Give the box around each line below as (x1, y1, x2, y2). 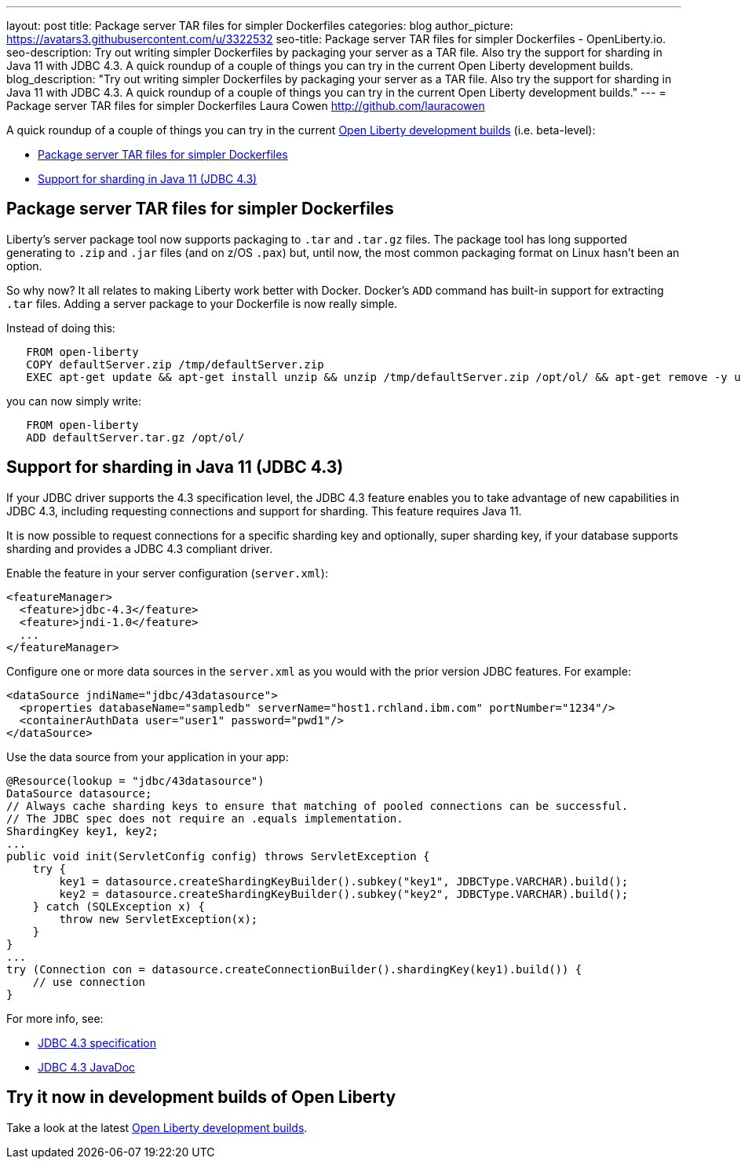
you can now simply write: (6, 394, 141, 408)
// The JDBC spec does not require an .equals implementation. (6, 811, 403, 825)
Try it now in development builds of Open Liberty (6, 1087, 396, 1108)
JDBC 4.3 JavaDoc (38, 1060, 136, 1074)
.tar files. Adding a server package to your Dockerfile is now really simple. (6, 296, 398, 310)
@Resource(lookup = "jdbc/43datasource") (6, 774, 265, 787)
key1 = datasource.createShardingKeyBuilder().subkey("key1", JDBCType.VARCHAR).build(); (59, 874, 629, 888)
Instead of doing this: (6, 321, 115, 335)
